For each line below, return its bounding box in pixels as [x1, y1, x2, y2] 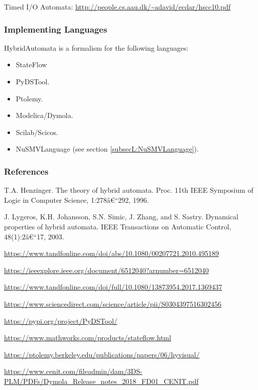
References [4, 165, 49, 177]
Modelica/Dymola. [16, 110, 73, 120]
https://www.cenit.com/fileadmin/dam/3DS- [4, 366, 143, 376]
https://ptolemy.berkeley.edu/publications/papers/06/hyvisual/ [4, 349, 200, 359]
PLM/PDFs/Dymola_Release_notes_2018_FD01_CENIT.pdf [4, 375, 199, 386]
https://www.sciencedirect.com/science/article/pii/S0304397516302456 [4, 298, 222, 309]
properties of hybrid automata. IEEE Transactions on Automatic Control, [4, 221, 231, 231]
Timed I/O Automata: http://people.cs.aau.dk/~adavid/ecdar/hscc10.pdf [4, 2, 231, 12]
